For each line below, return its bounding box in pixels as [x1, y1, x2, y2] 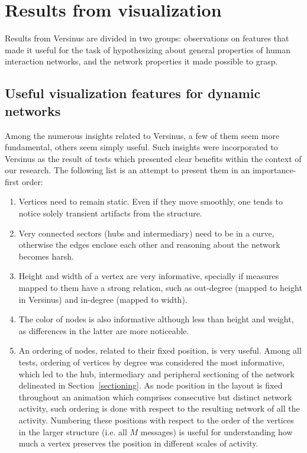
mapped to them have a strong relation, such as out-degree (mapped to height [18, 281, 302, 294]
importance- [252, 164, 296, 176]
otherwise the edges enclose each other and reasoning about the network [18, 238, 280, 251]
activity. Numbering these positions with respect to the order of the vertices [18, 413, 294, 426]
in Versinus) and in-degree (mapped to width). [18, 293, 188, 305]
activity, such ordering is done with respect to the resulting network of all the [18, 402, 300, 415]
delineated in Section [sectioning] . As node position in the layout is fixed [18, 379, 283, 391]
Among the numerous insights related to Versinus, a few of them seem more [5, 129, 280, 141]
